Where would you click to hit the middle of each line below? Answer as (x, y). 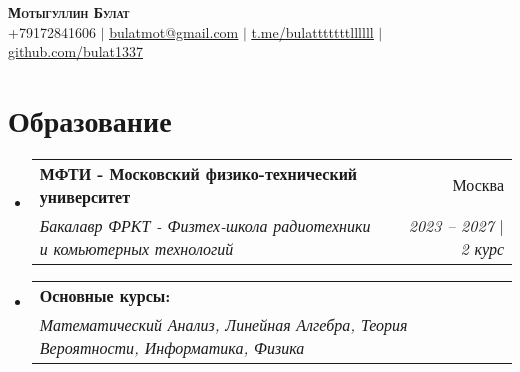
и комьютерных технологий (136, 248)
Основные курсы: (105, 295)
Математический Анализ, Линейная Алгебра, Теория (223, 324)
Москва (478, 185)
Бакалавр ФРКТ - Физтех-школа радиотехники (205, 225)
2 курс (482, 248)
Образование (90, 119)
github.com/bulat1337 (75, 51)
